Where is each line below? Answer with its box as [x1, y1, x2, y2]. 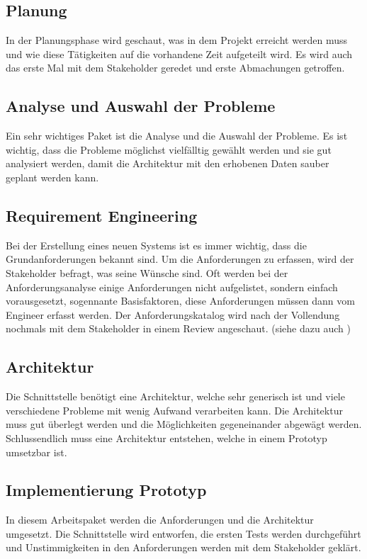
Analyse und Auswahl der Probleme [6, 95, 276, 117]
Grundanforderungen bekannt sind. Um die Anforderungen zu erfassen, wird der [6, 252, 354, 266]
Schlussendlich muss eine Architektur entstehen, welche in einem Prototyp [6, 430, 327, 445]
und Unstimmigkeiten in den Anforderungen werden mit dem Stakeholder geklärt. [6, 540, 361, 555]
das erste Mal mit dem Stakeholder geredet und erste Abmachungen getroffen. [6, 60, 345, 75]
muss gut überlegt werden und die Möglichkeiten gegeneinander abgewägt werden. [6, 417, 362, 431]
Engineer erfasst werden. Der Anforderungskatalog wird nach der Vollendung [6, 307, 340, 322]
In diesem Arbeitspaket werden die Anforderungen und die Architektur [6, 512, 314, 527]
